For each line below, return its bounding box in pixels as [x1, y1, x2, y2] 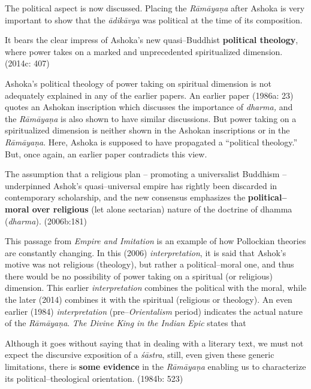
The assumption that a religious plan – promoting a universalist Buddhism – [5, 168, 287, 180]
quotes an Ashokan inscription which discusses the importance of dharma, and [5, 101, 293, 113]
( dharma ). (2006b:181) [5, 214, 87, 227]
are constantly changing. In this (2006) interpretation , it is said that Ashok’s [5, 246, 286, 259]
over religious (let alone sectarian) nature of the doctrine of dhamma [32, 202, 292, 215]
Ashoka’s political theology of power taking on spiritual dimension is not [5, 77, 272, 89]
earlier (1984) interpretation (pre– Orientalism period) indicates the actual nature [5, 305, 303, 317]
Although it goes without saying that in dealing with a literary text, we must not [5, 336, 304, 349]
